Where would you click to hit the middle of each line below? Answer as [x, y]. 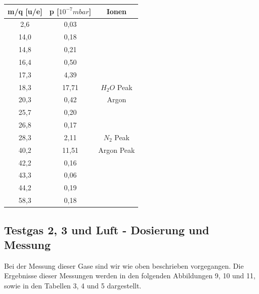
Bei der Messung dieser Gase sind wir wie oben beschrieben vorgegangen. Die [124, 265]
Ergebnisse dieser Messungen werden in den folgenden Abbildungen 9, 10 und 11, [130, 276]
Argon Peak [117, 150]
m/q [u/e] [25, 11]
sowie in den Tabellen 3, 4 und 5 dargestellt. [73, 286]
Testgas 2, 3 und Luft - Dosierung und [107, 229]
